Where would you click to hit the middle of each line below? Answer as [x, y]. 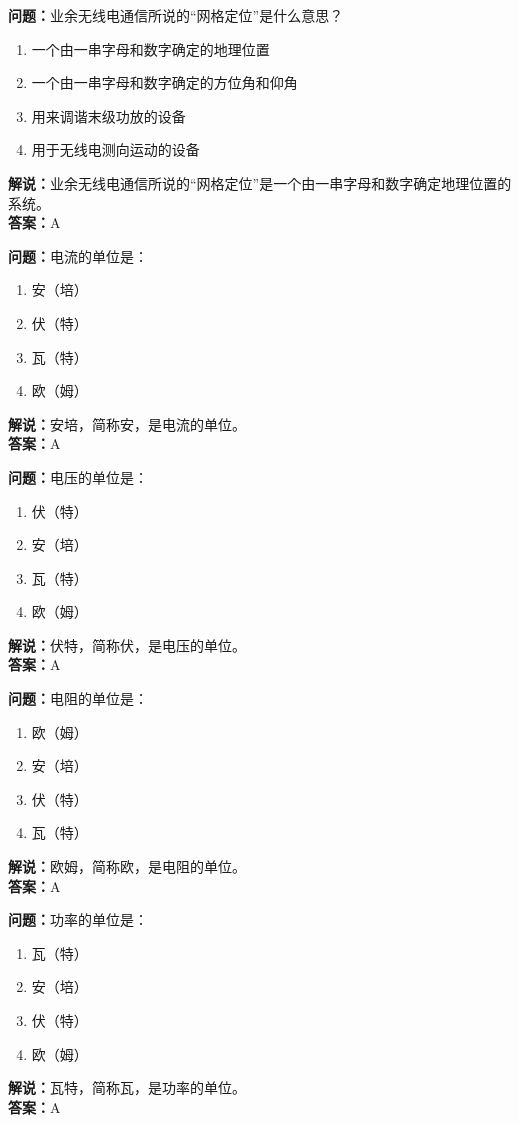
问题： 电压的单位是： [78, 476]
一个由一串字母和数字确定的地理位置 [150, 48]
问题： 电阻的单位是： [78, 698]
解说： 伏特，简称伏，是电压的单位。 [127, 644]
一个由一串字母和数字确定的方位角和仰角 [164, 82]
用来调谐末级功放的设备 [108, 115]
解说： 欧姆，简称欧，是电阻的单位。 [127, 866]
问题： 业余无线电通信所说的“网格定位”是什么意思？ [176, 15]
